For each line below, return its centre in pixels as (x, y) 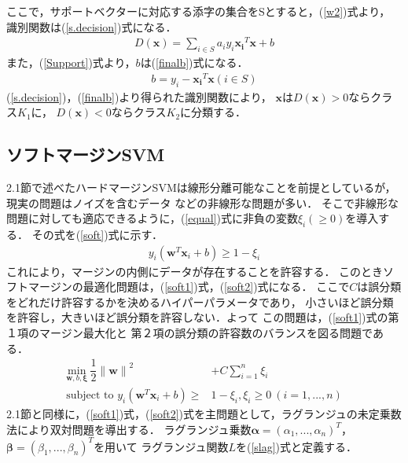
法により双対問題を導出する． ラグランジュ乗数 (129, 429)
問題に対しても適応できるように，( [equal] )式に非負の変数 (152, 218)
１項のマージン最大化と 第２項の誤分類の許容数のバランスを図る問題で (189, 332)
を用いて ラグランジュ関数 (161, 446)
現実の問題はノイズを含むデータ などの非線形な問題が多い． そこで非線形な (202, 202)
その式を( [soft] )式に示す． (97, 234)
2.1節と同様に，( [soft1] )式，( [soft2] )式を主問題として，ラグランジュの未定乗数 (204, 413)
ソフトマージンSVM (86, 154)
